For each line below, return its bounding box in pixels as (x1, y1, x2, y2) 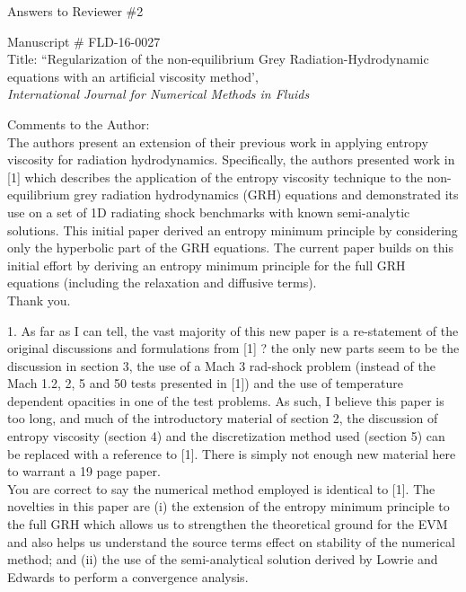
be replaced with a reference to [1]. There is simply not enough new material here (7, 444, 456, 463)
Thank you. (7, 290, 71, 309)
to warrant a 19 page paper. (7, 462, 161, 481)
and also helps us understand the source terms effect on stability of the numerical (7, 532, 455, 551)
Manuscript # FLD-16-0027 (7, 31, 161, 50)
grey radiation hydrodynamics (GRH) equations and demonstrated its (74, 185, 459, 204)
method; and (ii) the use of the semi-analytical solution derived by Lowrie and (7, 550, 438, 569)
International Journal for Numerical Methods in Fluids (7, 84, 310, 103)
